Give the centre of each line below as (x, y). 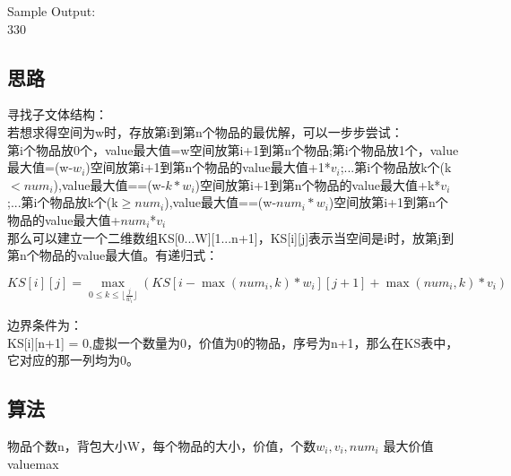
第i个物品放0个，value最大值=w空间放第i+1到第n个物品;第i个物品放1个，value (233, 149)
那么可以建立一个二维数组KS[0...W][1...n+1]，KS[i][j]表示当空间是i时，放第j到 (231, 237)
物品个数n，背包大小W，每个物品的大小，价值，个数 (162, 445)
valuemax (33, 463)
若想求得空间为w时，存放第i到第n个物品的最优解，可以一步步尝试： (205, 131)
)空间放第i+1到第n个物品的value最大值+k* (318, 184)
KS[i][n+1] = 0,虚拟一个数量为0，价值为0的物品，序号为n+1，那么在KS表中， (233, 342)
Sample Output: (52, 11)
